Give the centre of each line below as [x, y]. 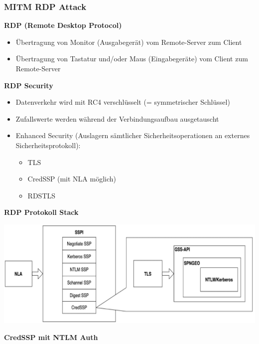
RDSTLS [42, 195]
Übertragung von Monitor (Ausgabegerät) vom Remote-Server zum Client [129, 42]
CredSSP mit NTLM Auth [51, 337]
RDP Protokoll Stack [41, 212]
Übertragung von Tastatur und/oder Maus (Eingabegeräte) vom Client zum [132, 59]
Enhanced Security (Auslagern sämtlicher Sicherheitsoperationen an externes [133, 135]
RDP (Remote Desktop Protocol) [63, 25]
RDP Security [29, 85]
